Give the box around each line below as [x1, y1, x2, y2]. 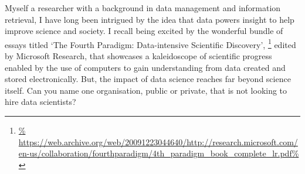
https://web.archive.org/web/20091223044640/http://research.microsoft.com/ [18, 135, 298, 148]
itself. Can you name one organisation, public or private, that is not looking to [5, 84, 287, 96]
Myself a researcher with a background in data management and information [5, 2, 281, 13]
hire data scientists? [5, 95, 76, 108]
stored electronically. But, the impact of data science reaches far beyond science [5, 73, 291, 85]
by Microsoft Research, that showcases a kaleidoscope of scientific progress [5, 50, 272, 62]
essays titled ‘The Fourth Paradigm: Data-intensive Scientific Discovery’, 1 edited [5, 36, 296, 50]
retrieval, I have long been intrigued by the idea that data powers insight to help [5, 13, 294, 25]
